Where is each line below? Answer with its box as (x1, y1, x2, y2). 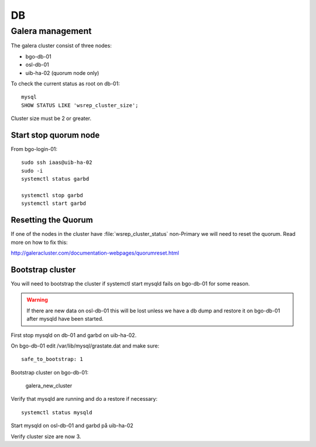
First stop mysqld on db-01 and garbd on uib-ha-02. (11, 331, 137, 339)
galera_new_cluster (25, 382, 73, 389)
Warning (26, 296, 48, 304)
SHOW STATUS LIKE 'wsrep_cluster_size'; (21, 102, 139, 108)
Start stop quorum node (11, 130, 100, 140)
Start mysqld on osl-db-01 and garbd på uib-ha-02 (11, 422, 134, 429)
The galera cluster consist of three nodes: (11, 42, 112, 49)
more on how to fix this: (11, 239, 68, 246)
